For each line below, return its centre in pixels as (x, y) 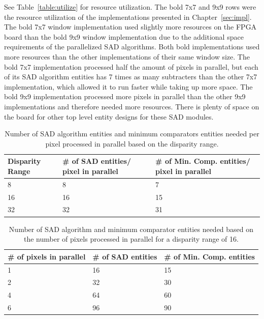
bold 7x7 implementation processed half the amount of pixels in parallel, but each (131, 66)
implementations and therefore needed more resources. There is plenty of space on (132, 106)
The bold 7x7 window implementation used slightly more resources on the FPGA (130, 27)
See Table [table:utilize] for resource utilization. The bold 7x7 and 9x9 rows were (130, 7)
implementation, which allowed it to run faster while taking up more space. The (128, 86)
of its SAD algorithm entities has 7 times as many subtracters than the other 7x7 (131, 77)
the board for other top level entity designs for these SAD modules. (109, 116)
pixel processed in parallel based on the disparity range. (132, 143)
